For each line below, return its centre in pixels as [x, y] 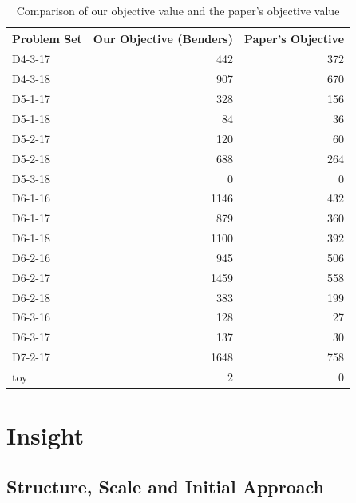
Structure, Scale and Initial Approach [165, 486]
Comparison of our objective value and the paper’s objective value [178, 10]
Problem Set [47, 38]
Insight [45, 435]
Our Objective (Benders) [163, 38]
